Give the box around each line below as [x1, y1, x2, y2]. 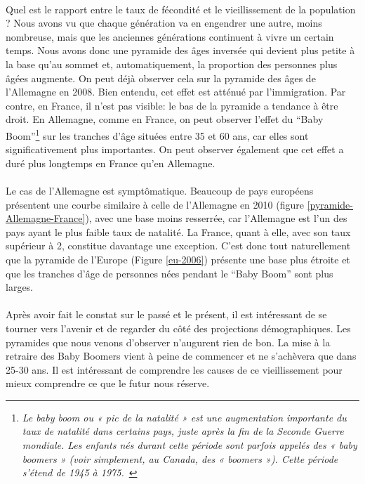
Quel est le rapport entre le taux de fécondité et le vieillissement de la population [6, 1, 356, 16]
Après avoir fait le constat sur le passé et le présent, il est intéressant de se [6, 307, 327, 322]
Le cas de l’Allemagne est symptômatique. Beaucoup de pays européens [6, 183, 314, 197]
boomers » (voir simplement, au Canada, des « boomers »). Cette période [22, 451, 338, 466]
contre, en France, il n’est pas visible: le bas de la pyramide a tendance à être [6, 98, 338, 112]
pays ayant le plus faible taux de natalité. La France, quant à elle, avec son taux [6, 224, 351, 239]
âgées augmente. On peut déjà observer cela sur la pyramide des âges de [6, 70, 316, 85]
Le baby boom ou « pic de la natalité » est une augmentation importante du [22, 410, 347, 424]
